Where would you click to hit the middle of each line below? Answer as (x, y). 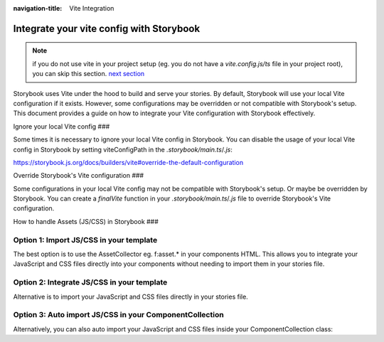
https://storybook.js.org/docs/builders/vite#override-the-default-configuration (128, 162)
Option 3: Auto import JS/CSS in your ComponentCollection (118, 315)
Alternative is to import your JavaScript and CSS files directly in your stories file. (130, 296)
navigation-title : (38, 8)
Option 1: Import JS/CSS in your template (85, 240)
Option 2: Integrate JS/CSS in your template (90, 282)
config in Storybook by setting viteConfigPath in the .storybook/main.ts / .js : (123, 149)
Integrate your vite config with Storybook (107, 28)
